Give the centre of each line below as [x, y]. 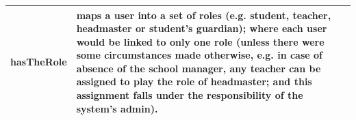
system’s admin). [117, 108]
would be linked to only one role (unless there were [200, 41]
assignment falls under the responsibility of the [190, 95]
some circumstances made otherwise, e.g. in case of [199, 55]
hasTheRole [39, 62]
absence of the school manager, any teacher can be [199, 68]
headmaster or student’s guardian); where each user [202, 28]
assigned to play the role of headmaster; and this [194, 81]
